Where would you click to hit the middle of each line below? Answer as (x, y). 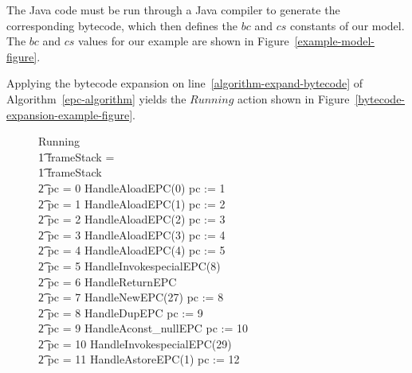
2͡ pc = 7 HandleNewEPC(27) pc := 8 (131, 297)
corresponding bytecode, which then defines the (122, 25)
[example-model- (334, 41)
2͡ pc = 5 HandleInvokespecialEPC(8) (129, 265)
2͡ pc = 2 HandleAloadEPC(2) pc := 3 (132, 219)
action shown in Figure (294, 98)
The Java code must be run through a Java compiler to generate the (173, 10)
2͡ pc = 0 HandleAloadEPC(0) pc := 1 (132, 187)
